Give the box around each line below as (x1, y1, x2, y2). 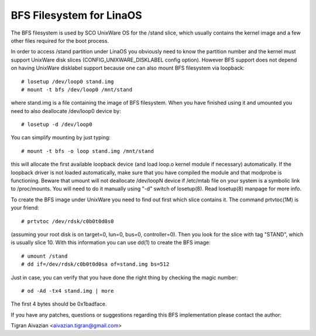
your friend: (11, 204, 39, 211)
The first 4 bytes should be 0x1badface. (11, 300, 107, 307)
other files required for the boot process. (11, 37, 109, 44)
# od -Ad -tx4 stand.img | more (21, 287, 114, 294)
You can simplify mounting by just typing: (11, 134, 111, 141)
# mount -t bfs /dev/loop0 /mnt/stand (21, 86, 133, 93)
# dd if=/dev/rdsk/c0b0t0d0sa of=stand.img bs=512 (21, 261, 170, 268)
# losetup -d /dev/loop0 (21, 121, 92, 128)
